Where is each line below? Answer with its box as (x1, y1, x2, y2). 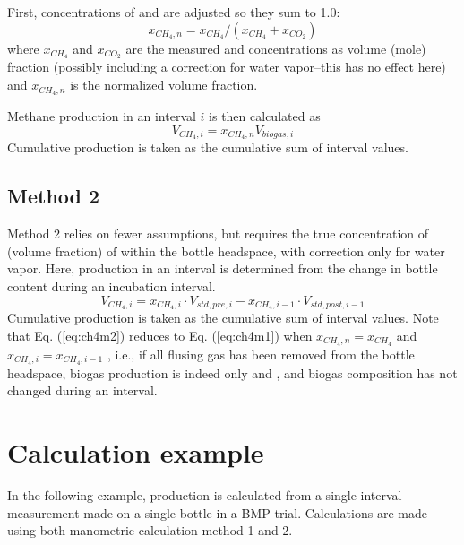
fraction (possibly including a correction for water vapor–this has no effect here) (7, 57, 446, 76)
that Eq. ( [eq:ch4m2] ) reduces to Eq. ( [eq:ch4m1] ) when (7, 325, 313, 344)
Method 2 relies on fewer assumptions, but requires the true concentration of (7, 224, 429, 243)
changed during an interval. (7, 381, 158, 400)
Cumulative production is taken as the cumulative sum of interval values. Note (7, 308, 439, 327)
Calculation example (7, 434, 264, 471)
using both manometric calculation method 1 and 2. (7, 521, 293, 540)
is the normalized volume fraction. (70, 75, 258, 94)
